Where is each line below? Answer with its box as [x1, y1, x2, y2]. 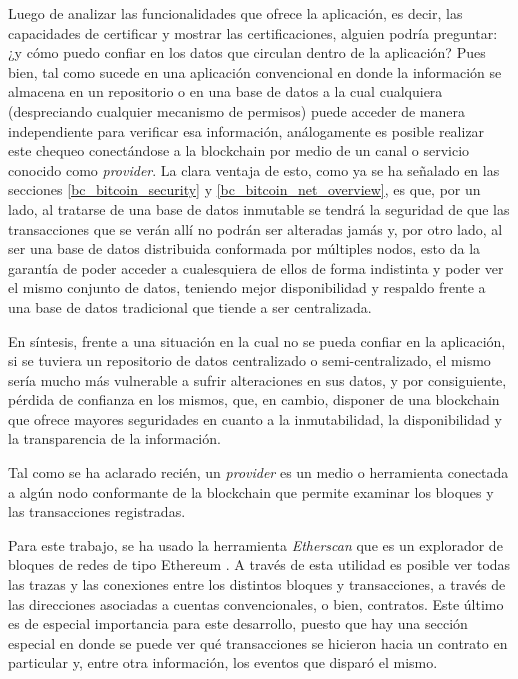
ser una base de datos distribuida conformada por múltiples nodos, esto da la [8, 238, 481, 259]
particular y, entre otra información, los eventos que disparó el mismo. [8, 652, 438, 673]
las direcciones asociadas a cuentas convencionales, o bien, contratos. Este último [8, 593, 504, 614]
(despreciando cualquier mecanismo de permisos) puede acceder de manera [8, 100, 466, 121]
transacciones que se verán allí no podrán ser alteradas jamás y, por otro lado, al [8, 218, 503, 239]
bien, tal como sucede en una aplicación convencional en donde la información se [8, 61, 502, 82]
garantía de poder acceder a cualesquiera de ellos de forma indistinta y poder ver [8, 257, 504, 278]
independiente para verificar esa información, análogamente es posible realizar [8, 120, 485, 141]
